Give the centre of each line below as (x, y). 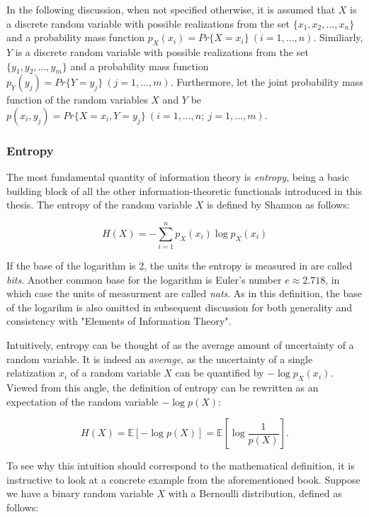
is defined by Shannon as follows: (278, 205)
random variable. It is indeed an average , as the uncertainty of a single (160, 358)
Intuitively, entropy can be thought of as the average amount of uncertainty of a (180, 345)
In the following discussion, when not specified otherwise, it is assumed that (171, 9)
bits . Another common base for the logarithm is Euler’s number (144, 279)
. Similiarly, (338, 37)
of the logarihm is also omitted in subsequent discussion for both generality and (179, 307)
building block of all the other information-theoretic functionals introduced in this (184, 190)
